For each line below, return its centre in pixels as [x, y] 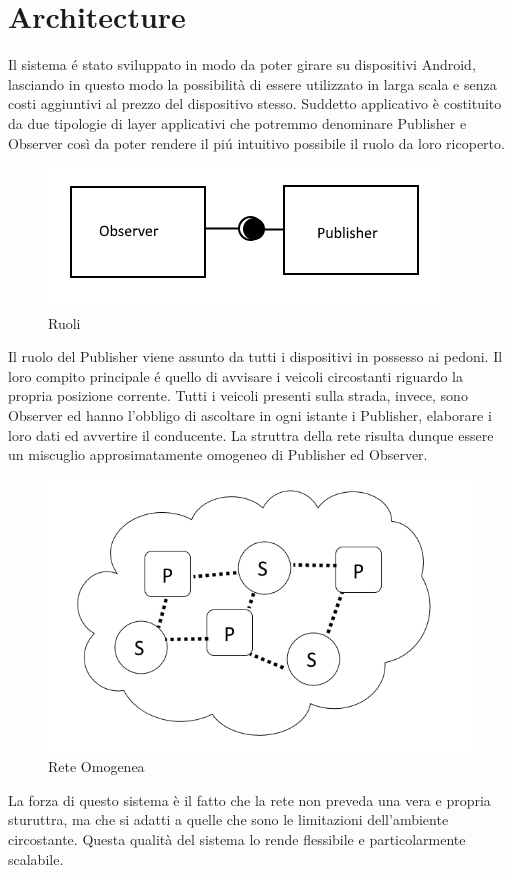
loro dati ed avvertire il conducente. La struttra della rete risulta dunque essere [251, 434]
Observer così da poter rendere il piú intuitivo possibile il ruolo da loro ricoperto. [256, 142]
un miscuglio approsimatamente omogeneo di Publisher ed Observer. [218, 454]
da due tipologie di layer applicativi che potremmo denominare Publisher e [237, 122]
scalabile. [36, 858]
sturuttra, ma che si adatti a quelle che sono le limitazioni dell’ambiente [228, 819]
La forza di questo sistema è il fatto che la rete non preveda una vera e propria [249, 799]
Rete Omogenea [96, 766]
